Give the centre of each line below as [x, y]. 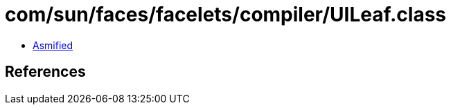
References [45, 72]
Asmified [53, 45]
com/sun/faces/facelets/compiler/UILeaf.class [226, 15]
